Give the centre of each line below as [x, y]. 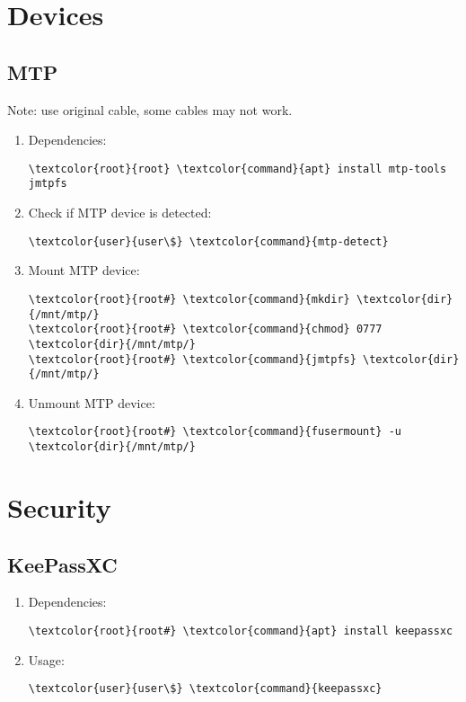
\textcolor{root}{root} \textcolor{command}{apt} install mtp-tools [237, 169]
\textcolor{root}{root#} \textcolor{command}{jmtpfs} [192, 359]
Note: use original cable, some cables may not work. [150, 109]
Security [59, 507]
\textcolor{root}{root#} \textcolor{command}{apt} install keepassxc [241, 631]
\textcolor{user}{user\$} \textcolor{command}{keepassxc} [205, 689]
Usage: [46, 659]
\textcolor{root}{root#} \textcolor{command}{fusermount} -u [215, 432]
